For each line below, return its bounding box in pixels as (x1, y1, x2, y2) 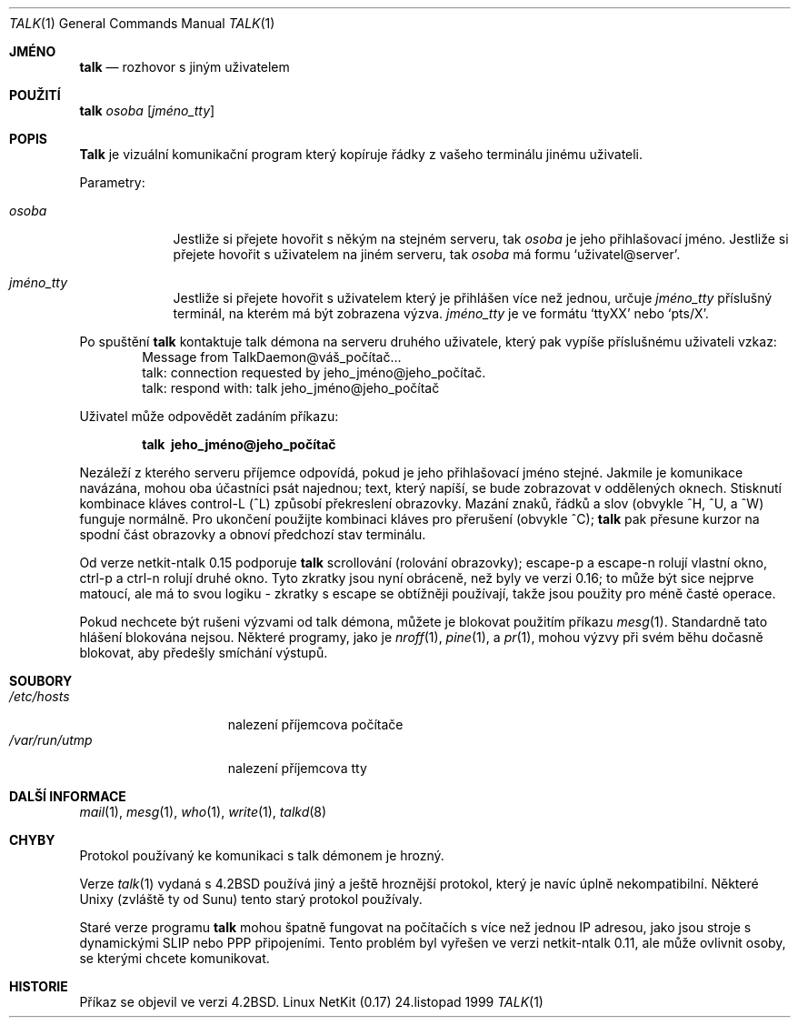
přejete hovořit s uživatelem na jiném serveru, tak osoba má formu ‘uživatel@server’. (173, 246, 681, 262)
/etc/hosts (9, 688, 70, 704)
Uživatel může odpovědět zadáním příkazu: (79, 408, 339, 424)
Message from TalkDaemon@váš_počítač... (142, 349, 402, 365)
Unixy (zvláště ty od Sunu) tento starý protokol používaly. (79, 891, 423, 907)
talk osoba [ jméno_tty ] (79, 103, 215, 118)
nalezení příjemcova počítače (227, 717, 404, 732)
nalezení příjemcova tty (227, 760, 367, 776)
